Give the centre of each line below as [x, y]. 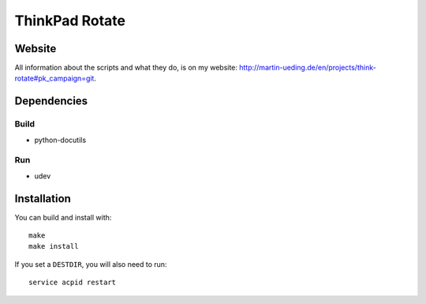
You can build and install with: [63, 217]
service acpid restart [73, 283]
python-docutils [60, 140]
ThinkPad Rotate [70, 21]
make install [54, 246]
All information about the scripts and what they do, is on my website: [126, 68]
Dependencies [51, 101]
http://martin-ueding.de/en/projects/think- [308, 68]
